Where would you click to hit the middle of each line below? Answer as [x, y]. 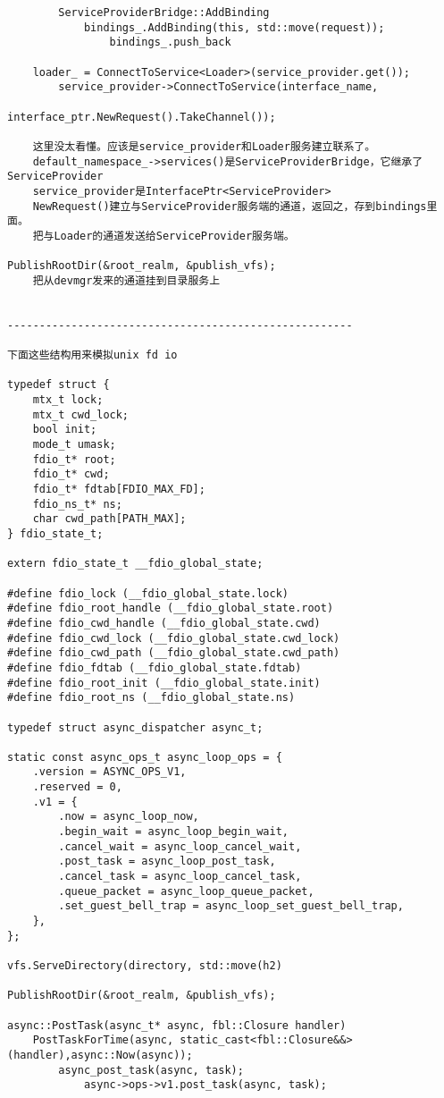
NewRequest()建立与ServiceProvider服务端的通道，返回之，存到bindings [230, 206]
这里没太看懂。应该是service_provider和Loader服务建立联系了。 [204, 146]
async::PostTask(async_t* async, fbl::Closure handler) [177, 1025]
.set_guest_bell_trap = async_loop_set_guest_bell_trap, [231, 906]
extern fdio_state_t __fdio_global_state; [135, 564]
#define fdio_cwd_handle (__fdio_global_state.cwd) [164, 623]
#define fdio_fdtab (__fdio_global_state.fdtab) [155, 667]
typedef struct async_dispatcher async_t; [135, 727]
